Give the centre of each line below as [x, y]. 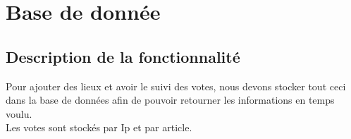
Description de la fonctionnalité [123, 56]
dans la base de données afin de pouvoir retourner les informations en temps [170, 100]
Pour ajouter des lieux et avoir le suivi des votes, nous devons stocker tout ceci [176, 86]
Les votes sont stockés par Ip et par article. [99, 127]
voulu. [19, 113]
